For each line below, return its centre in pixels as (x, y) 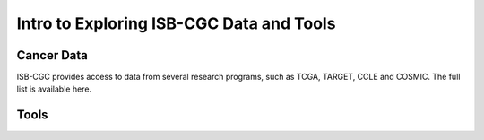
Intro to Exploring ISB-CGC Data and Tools (176, 23)
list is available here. (54, 89)
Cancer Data (52, 55)
